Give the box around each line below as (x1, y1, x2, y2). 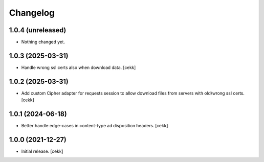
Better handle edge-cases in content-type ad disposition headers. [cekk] (21, 123, 168, 129)
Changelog (9, 7, 55, 18)
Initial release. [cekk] (21, 148, 64, 154)
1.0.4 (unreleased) (9, 26, 66, 34)
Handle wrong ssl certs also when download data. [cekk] (21, 64, 136, 70)
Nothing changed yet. (21, 39, 66, 45)
